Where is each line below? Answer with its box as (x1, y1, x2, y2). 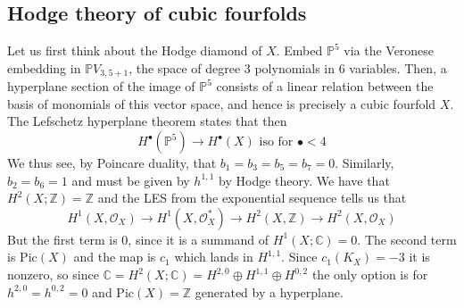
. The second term (357, 229, 457, 248)
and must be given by (71, 171, 190, 189)
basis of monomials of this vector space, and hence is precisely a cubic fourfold (7, 94, 436, 112)
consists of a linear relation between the (216, 77, 434, 96)
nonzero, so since (7, 265, 99, 283)
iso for (259, 136, 294, 149)
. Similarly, (335, 154, 394, 172)
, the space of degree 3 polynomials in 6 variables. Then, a (128, 58, 447, 77)
